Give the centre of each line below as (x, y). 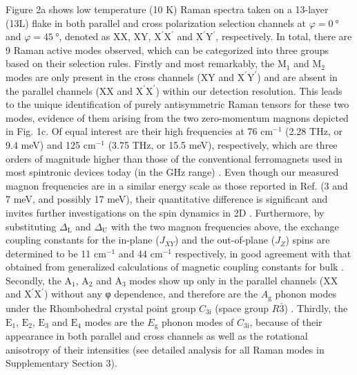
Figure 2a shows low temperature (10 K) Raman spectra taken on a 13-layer (167, 9)
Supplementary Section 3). (61, 363)
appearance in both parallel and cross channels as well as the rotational (157, 335)
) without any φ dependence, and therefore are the (151, 294)
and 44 (133, 253)
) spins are (308, 240)
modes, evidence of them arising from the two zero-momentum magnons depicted (177, 117)
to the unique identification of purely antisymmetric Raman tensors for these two (177, 104)
